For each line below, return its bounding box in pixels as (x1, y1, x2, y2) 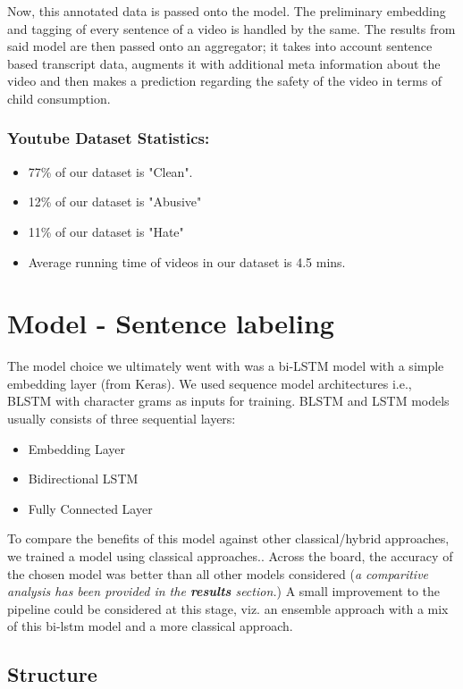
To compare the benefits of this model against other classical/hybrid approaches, (7, 529, 450, 548)
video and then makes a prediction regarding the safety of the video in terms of (7, 71, 442, 90)
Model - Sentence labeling (7, 305, 334, 341)
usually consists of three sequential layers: (7, 409, 236, 428)
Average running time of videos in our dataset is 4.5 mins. (28, 252, 346, 271)
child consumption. (7, 88, 111, 107)
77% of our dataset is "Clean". (28, 162, 193, 181)
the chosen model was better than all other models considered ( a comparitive (7, 564, 429, 583)
